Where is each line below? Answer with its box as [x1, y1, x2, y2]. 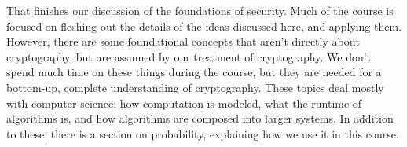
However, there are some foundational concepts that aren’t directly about [6, 33, 360, 50]
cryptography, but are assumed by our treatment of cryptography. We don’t [6, 48, 372, 64]
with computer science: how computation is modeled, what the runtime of [6, 94, 362, 111]
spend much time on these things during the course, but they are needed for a [6, 64, 382, 80]
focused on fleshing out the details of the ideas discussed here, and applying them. [6, 17, 402, 34]
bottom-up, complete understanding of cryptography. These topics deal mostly [6, 79, 384, 95]
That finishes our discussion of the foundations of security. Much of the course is [6, 2, 394, 18]
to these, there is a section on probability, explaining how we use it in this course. [6, 125, 399, 141]
